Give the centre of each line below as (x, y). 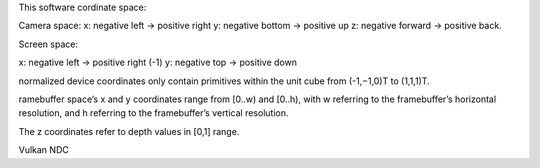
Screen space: (48, 44)
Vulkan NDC (43, 150)
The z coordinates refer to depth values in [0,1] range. (129, 131)
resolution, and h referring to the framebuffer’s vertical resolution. (153, 113)
